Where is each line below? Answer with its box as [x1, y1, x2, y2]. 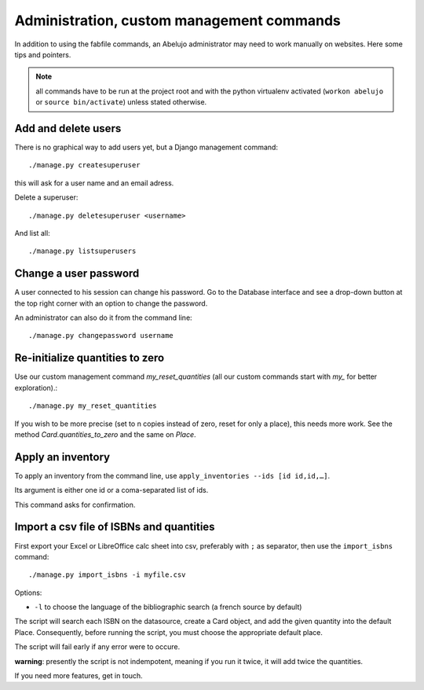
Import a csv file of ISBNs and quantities [14, 520, 215, 534]
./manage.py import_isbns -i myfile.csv [28, 571, 186, 579]
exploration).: [14, 383, 58, 392]
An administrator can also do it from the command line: [14, 313, 192, 322]
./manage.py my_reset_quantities [28, 402, 157, 410]
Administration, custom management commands [14, 12, 341, 29]
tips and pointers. [14, 50, 71, 59]
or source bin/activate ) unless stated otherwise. [35, 97, 207, 107]
